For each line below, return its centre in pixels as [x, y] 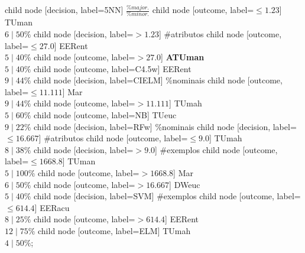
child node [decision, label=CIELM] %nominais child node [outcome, [158, 80]
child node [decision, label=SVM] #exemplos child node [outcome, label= [167, 196]
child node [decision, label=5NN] [64, 9]
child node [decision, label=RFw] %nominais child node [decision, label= [165, 126]
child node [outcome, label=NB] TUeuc [105, 115]
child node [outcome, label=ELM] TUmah [114, 231]
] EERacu [52, 207]
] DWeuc [185, 184]
